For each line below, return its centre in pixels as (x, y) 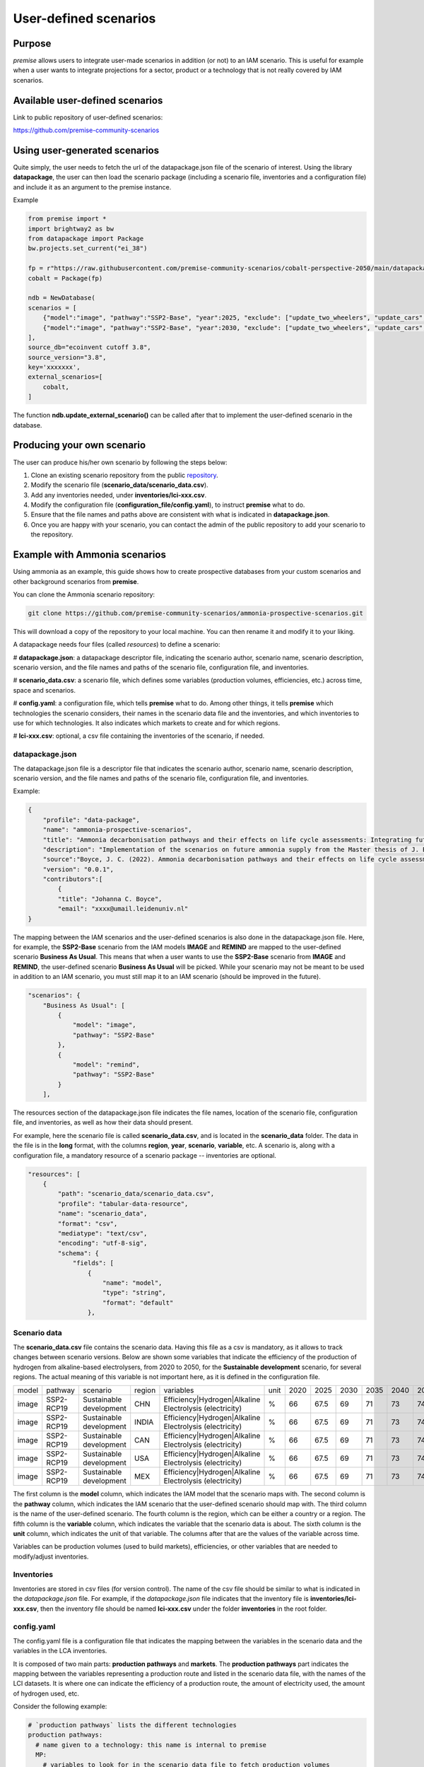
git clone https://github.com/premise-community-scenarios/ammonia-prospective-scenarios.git (196, 613)
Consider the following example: (60, 1706)
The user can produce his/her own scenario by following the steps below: (120, 462)
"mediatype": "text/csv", (102, 1233)
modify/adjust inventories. (51, 1556)
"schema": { (78, 1253)
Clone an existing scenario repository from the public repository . (124, 475)
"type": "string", (134, 1293)
